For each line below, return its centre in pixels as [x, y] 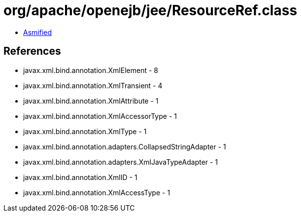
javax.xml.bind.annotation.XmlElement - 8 [91, 70]
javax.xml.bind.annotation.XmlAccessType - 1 [97, 192]
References [32, 51]
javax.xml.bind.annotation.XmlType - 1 [85, 131]
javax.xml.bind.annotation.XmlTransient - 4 [93, 85]
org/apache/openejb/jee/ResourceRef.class [150, 10]
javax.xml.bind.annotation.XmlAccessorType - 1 [100, 116]
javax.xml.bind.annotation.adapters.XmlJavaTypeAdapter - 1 [121, 162]
